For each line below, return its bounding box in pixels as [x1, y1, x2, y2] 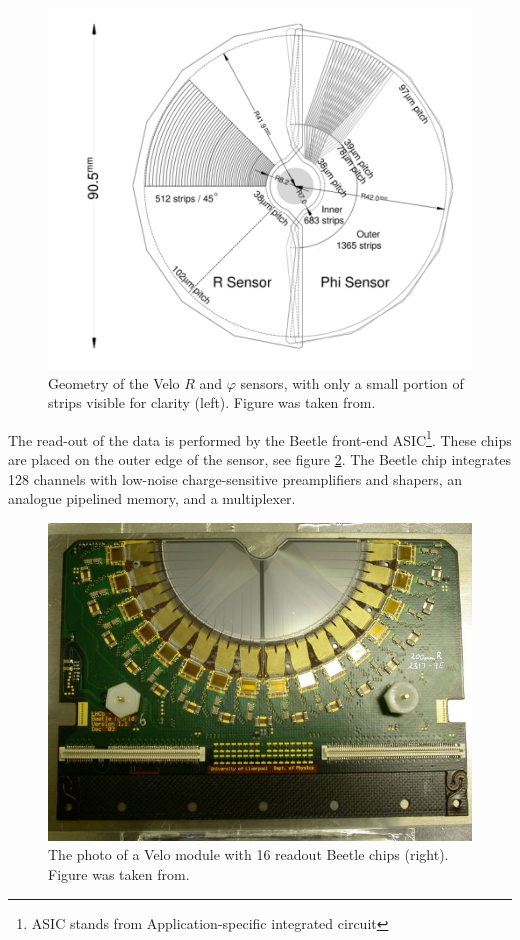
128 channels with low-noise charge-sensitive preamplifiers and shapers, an [8, 468, 463, 489]
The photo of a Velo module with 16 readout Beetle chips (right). [48, 844, 449, 865]
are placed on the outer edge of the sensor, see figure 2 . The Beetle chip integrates [8, 448, 512, 469]
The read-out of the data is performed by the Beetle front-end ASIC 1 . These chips [8, 426, 512, 450]
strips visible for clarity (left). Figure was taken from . [48, 392, 376, 413]
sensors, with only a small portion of [240, 372, 464, 393]
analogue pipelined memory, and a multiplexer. [8, 488, 296, 509]
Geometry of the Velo [48, 372, 180, 393]
